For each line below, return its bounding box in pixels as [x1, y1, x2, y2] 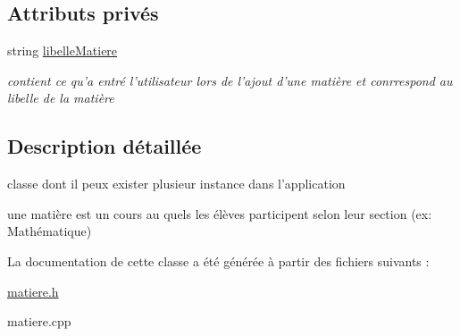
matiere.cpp [7, 312, 71, 331]
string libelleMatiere [7, 41, 118, 60]
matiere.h [7, 281, 59, 300]
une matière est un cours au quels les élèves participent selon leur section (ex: [7, 204, 432, 223]
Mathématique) [7, 222, 92, 240]
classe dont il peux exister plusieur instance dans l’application [7, 174, 346, 193]
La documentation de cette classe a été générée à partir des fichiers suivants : [7, 251, 430, 270]
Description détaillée [7, 132, 202, 160]
